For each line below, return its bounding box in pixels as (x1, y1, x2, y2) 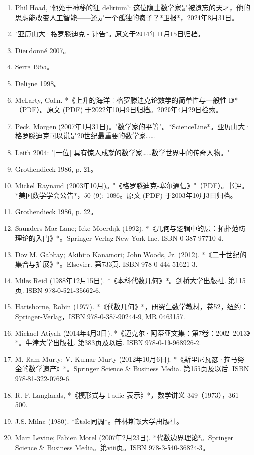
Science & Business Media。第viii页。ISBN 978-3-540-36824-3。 (15, 442, 210, 452)
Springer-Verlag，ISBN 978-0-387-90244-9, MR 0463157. (15, 311, 185, 322)
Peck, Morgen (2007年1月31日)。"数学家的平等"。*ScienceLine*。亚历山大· (15, 121, 251, 131)
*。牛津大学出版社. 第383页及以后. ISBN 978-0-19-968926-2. (15, 337, 201, 348)
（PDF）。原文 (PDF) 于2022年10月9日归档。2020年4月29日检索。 (15, 104, 223, 115)
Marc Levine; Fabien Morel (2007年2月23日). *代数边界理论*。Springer (15, 432, 234, 443)
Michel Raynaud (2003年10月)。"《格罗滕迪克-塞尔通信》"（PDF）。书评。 (15, 180, 249, 191)
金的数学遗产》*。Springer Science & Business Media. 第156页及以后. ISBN (15, 363, 249, 374)
